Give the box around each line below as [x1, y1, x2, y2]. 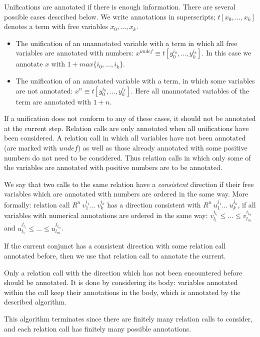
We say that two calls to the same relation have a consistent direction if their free [4, 178, 254, 189]
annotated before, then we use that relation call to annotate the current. [4, 250, 226, 260]
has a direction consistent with [107, 199, 201, 209]
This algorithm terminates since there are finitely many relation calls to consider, [4, 313, 253, 323]
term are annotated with [15, 96, 91, 106]
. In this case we [201, 47, 251, 58]
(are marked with [4, 142, 57, 152]
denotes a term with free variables [4, 21, 108, 31]
